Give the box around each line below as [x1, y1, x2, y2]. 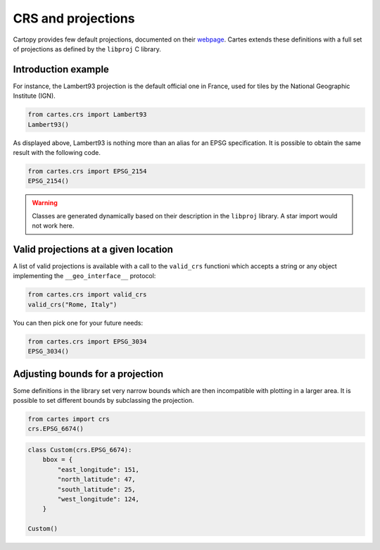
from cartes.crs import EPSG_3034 [27, 337, 147, 345]
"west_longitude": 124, [57, 495, 140, 503]
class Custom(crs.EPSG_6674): [27, 446, 132, 454]
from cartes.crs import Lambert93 [27, 111, 147, 119]
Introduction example [13, 63, 109, 75]
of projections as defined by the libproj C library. [13, 44, 161, 53]
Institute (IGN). [13, 92, 56, 100]
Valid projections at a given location [13, 243, 174, 255]
